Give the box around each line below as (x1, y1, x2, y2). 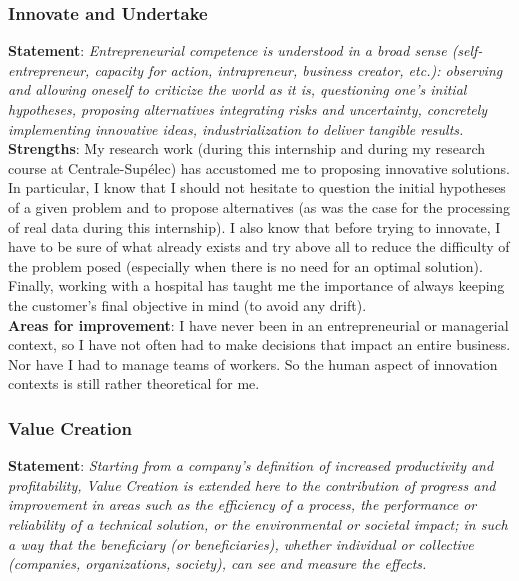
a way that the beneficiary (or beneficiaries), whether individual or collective (8, 533, 474, 554)
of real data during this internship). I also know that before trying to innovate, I (8, 216, 501, 237)
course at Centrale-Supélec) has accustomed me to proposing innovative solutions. (8, 157, 510, 178)
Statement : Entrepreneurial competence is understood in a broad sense (8, 40, 447, 61)
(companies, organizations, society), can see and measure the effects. (8, 553, 427, 574)
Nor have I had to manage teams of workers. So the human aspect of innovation (8, 353, 498, 374)
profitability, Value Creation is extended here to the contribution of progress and (8, 474, 496, 495)
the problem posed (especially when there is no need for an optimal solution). (8, 255, 483, 276)
